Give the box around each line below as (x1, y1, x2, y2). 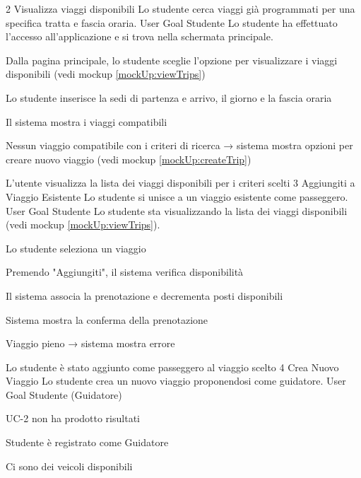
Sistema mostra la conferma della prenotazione (6, 312, 208, 327)
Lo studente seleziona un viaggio (6, 240, 146, 255)
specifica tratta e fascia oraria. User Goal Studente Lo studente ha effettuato (6, 15, 338, 30)
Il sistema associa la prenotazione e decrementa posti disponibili (6, 288, 283, 303)
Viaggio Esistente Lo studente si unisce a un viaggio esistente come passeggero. (6, 189, 348, 204)
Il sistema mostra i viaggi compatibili (6, 114, 167, 129)
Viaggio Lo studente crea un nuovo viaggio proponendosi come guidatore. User (6, 373, 346, 388)
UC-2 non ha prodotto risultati (6, 411, 140, 426)
